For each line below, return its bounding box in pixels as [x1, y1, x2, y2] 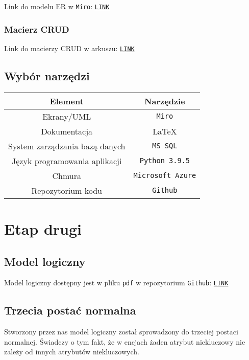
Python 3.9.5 [139, 156, 190, 165]
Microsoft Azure [133, 171, 196, 180]
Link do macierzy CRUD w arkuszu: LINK [4, 42, 135, 53]
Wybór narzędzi [4, 67, 90, 83]
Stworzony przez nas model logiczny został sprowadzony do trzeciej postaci [4, 326, 238, 337]
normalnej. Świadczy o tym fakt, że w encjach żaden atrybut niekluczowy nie [4, 336, 245, 347]
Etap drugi [4, 218, 82, 239]
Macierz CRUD [4, 22, 69, 35]
